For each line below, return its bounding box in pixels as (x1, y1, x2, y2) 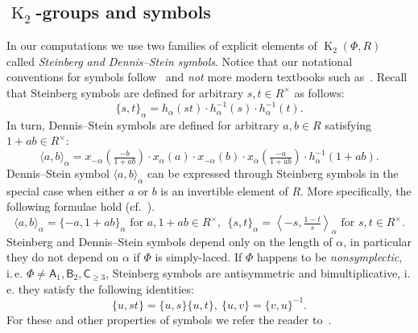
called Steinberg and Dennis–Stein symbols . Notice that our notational (6, 52, 353, 69)
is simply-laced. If (155, 249, 242, 265)
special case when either (6, 182, 125, 199)
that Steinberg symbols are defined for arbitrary (6, 84, 244, 101)
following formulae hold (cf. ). (6, 198, 155, 215)
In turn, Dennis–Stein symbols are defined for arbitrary (6, 116, 279, 133)
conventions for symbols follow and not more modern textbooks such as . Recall (6, 68, 408, 85)
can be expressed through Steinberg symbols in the (147, 165, 399, 182)
